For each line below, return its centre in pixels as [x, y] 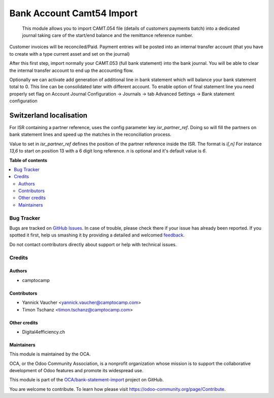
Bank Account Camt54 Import [74, 13]
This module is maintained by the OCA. [50, 354]
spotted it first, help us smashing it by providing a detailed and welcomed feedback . [97, 235]
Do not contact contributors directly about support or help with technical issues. [93, 244]
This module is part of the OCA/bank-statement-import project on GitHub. [87, 380]
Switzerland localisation [48, 115]
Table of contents [28, 160]
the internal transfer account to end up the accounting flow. [72, 70]
